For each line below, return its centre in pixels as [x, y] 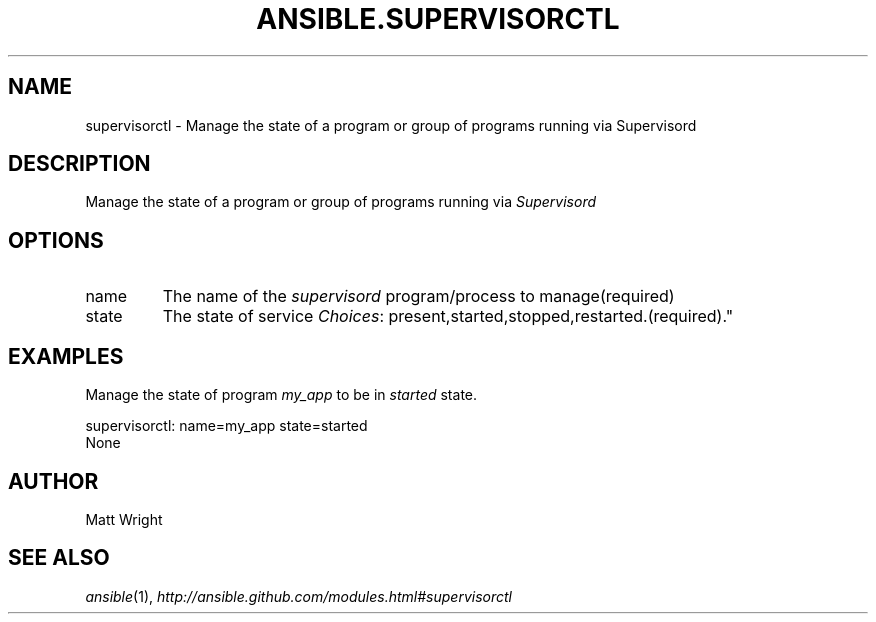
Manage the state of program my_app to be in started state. [281, 395]
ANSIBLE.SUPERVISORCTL [438, 19]
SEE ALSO [59, 558]
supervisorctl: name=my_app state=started [226, 426]
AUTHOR [53, 481]
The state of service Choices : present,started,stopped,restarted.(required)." [448, 316]
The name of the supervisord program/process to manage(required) [418, 296]
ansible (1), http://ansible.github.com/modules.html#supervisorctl [298, 596]
